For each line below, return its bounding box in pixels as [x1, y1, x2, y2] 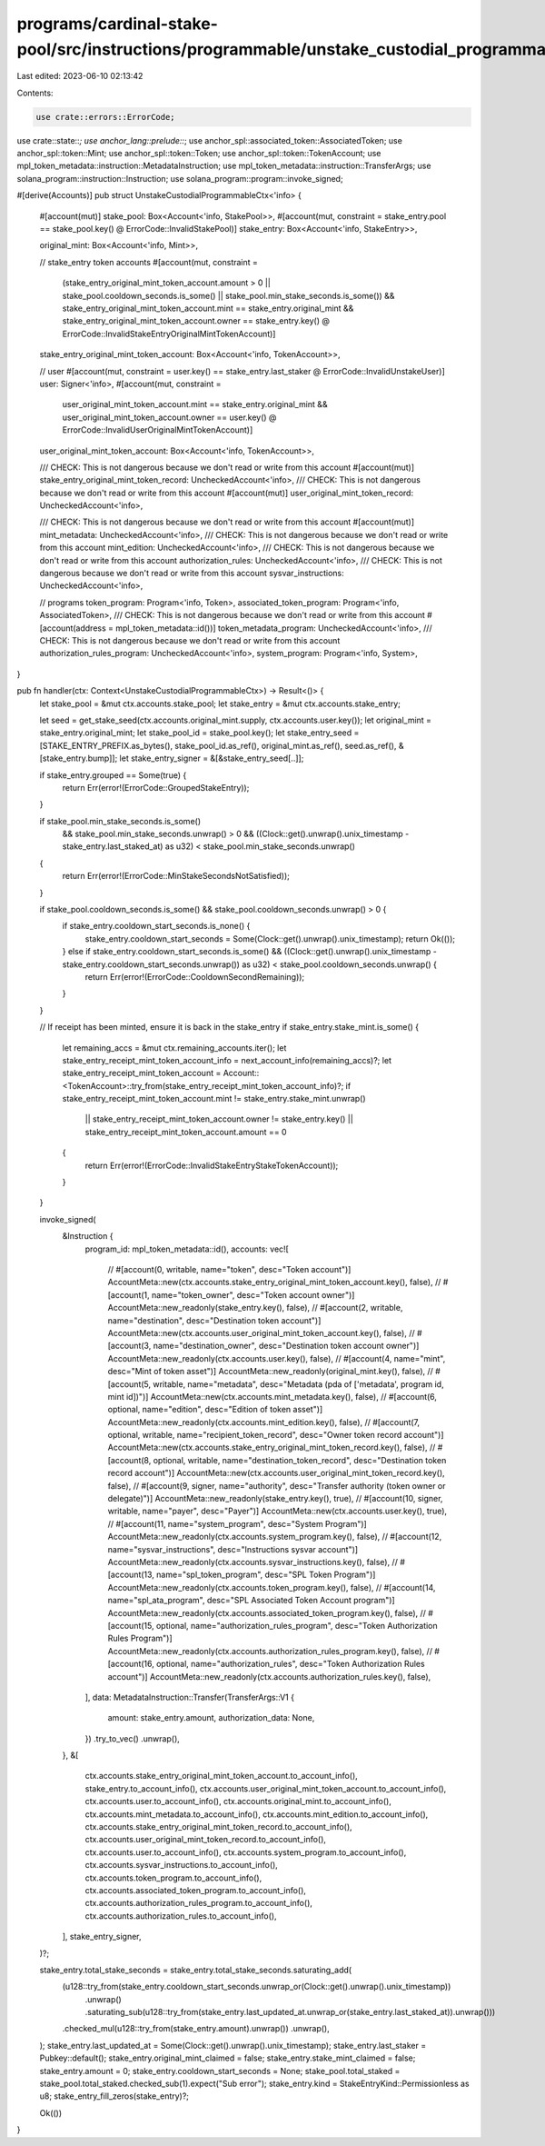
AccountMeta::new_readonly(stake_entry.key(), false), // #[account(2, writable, [107, 1303, 403, 1313]
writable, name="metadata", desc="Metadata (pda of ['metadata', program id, [153, 1378, 444, 1390]
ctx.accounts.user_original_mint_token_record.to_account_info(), [84, 1834, 327, 1845]
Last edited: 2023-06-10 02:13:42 [16, 71, 144, 82]
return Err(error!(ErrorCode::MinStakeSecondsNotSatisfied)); [62, 871, 290, 882]
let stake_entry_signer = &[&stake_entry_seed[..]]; [119, 753, 304, 764]
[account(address [39, 623, 106, 634]
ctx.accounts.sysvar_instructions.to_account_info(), [84, 1860, 279, 1871]
